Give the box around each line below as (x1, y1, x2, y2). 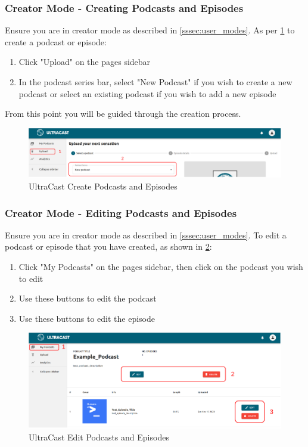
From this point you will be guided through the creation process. (5, 107, 241, 120)
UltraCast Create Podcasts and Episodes (29, 180, 178, 193)
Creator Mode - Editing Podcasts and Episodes (5, 205, 237, 220)
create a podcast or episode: (5, 35, 107, 48)
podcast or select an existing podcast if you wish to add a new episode (18, 87, 276, 100)
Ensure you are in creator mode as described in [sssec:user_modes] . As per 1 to (5, 24, 295, 36)
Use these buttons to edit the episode (18, 312, 155, 324)
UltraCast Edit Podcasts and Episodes (29, 430, 169, 443)
